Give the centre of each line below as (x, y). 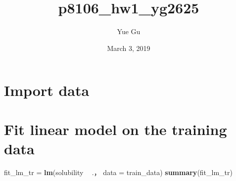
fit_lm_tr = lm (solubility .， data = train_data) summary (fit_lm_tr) (118, 172)
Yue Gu (129, 31)
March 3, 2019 (129, 48)
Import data (47, 90)
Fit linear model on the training (116, 129)
